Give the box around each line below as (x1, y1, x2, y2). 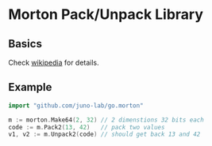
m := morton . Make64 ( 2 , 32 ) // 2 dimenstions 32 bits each (8, 116, 204, 124)
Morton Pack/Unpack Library (8, 6, 204, 24)
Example (8, 80, 52, 94)
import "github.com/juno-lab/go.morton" (8, 101, 145, 110)
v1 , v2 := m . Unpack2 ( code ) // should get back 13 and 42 (8, 130, 201, 139)
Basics (8, 37, 42, 51)
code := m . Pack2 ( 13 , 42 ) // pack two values (8, 123, 165, 131)
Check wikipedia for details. (8, 58, 99, 67)
